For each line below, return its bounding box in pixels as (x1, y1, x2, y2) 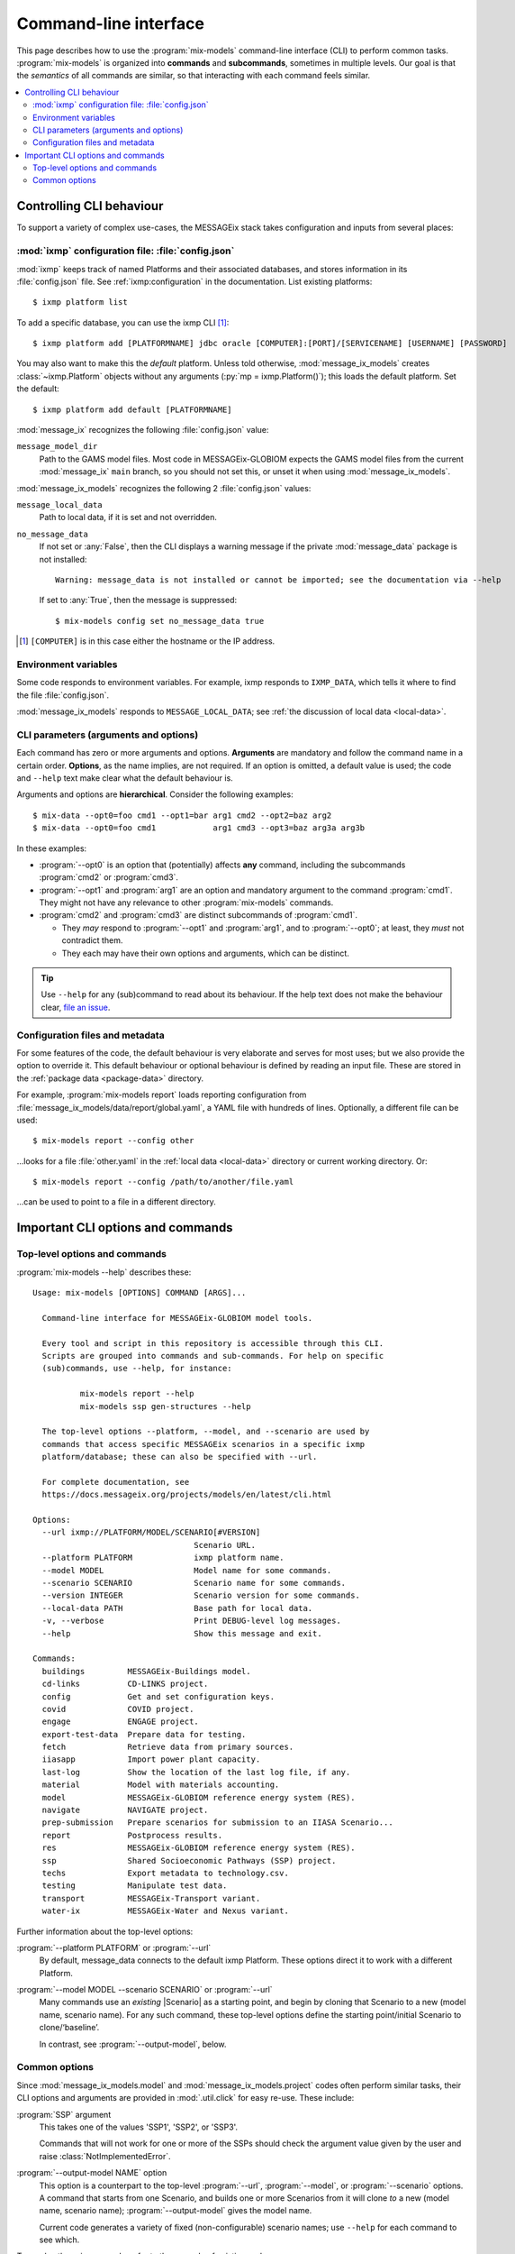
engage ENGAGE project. (41, 1717, 200, 1727)
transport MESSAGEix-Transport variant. (41, 1893, 261, 1903)
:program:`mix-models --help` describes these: (16, 1267, 192, 1278)
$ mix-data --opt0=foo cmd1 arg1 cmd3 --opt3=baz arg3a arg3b (32, 823, 366, 833)
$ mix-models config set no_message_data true (55, 616, 265, 626)
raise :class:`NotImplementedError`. (39, 2150, 171, 2161)
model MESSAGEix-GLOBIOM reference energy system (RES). (41, 1792, 356, 1802)
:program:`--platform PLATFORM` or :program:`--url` (16, 1942, 212, 1953)
